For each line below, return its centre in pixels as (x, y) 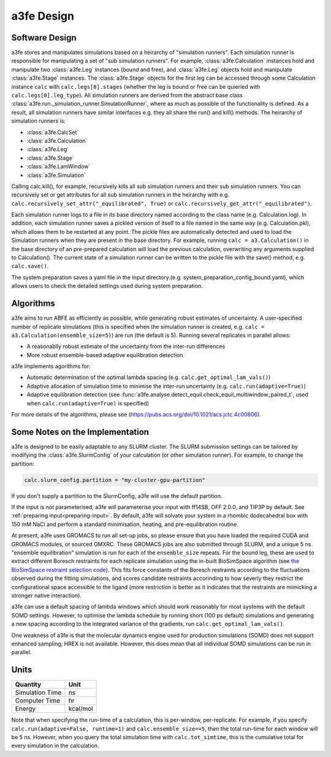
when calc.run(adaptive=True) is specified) (88, 403)
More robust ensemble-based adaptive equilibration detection (105, 355)
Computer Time (38, 701)
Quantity (28, 685)
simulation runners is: (38, 121)
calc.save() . (30, 266)
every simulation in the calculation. (55, 746)
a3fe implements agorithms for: (51, 366)
